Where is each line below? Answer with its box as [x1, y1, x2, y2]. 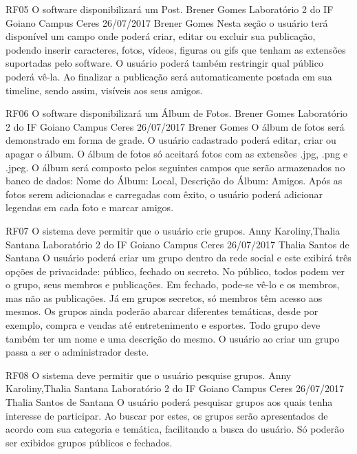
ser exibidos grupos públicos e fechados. [6, 435, 173, 449]
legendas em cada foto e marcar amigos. [6, 200, 174, 215]
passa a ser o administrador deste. [6, 345, 149, 359]
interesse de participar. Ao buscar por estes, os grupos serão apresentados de [6, 408, 328, 422]
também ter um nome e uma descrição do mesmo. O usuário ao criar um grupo [6, 331, 340, 345]
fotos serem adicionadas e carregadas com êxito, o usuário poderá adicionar [6, 186, 323, 201]
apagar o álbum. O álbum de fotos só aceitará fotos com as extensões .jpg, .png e [6, 146, 348, 160]
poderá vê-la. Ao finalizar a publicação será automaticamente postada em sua [6, 69, 332, 83]
